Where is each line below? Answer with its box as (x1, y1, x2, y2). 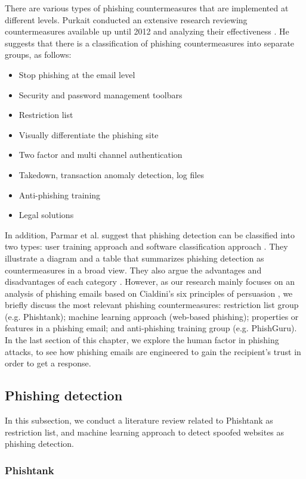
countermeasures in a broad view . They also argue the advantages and (5, 263, 262, 276)
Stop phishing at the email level (18, 68, 135, 80)
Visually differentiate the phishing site (18, 128, 159, 141)
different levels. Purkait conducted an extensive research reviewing (5, 13, 248, 26)
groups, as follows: (5, 48, 72, 61)
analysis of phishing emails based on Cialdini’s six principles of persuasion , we (5, 287, 293, 299)
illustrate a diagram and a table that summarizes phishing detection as (5, 251, 264, 264)
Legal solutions (18, 209, 74, 221)
